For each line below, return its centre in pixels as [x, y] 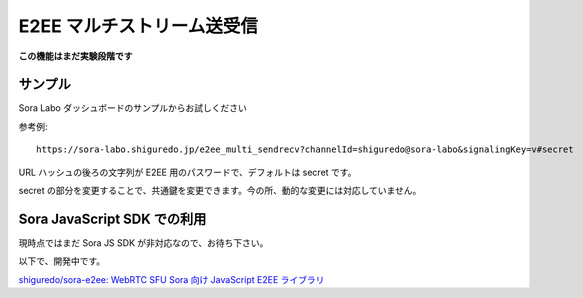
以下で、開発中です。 [62, 261]
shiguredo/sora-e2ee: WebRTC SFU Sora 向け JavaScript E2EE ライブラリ [171, 279]
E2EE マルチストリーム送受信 [138, 26]
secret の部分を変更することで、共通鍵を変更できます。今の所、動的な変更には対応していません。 [220, 191]
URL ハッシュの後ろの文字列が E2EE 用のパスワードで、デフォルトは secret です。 [187, 172]
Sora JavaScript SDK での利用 [112, 218]
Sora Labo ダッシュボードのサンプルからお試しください [132, 108]
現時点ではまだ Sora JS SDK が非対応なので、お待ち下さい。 [143, 242]
